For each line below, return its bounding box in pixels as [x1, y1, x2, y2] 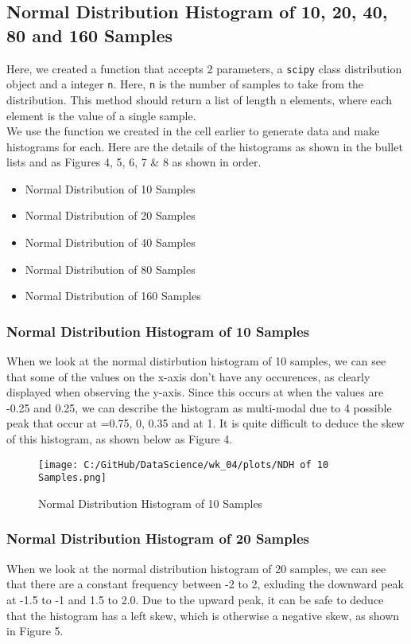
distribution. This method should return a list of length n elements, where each [6, 91, 393, 107]
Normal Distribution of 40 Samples [25, 234, 196, 251]
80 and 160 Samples [6, 22, 173, 47]
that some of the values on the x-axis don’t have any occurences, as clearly [6, 368, 370, 384]
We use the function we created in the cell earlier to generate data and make [6, 123, 380, 139]
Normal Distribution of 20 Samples [25, 207, 196, 224]
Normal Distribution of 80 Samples [25, 260, 196, 277]
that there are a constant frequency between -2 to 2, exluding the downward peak [6, 576, 404, 592]
